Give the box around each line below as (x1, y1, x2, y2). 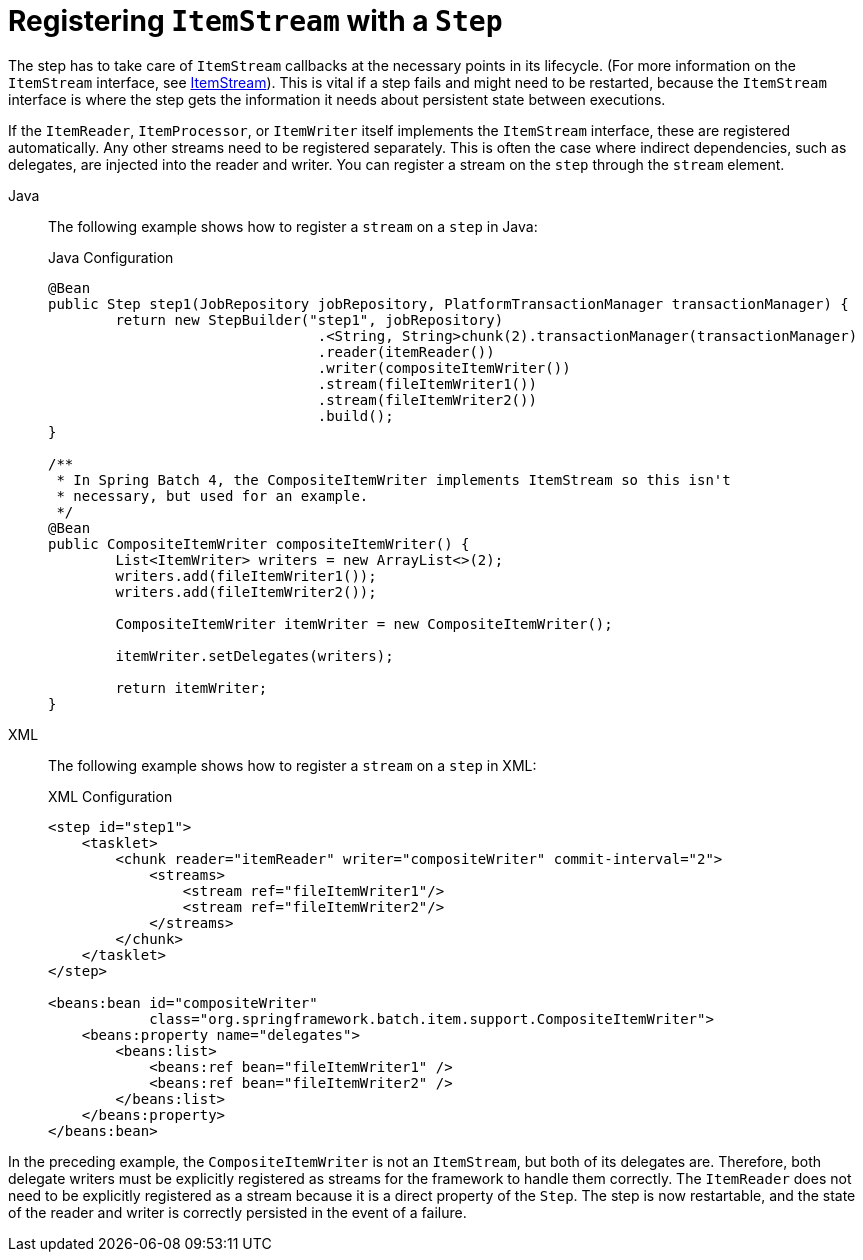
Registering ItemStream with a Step (8, 4, 503, 38)
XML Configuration (48, 787, 173, 805)
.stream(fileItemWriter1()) (317, 375, 537, 392)
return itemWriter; (115, 679, 268, 696)
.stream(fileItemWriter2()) (317, 391, 537, 408)
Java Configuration (48, 248, 174, 266)
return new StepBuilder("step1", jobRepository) (115, 311, 504, 328)
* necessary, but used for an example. (56, 487, 369, 504)
